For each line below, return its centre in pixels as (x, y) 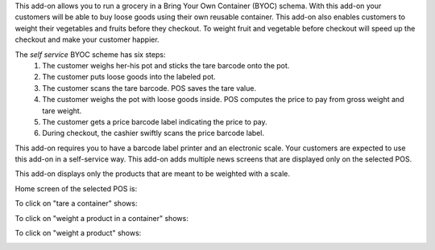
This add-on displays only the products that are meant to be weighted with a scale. (152, 174)
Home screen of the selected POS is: (76, 188)
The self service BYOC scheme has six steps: (90, 54)
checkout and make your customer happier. (87, 39)
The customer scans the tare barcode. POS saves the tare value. (149, 88)
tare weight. (62, 111)
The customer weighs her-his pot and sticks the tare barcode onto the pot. (166, 65)
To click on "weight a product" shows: (78, 233)
